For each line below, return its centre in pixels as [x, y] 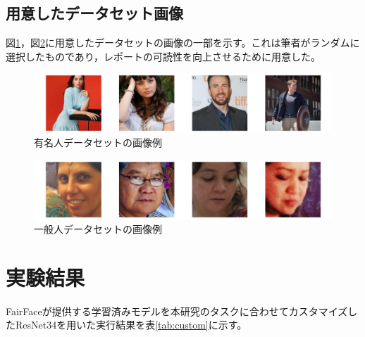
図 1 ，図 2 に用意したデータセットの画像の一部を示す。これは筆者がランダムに [183, 43]
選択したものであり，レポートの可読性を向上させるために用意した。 [163, 56]
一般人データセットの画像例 [98, 229]
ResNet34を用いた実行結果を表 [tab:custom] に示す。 [131, 325]
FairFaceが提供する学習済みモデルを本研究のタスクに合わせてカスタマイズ [177, 311]
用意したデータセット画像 [94, 13]
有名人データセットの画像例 [98, 142]
